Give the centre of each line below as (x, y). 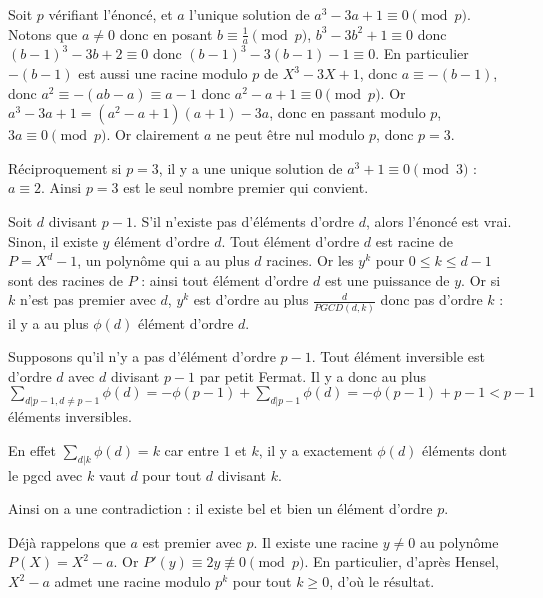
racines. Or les (310, 260)
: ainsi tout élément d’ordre (225, 279)
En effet (32, 449)
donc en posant (166, 33)
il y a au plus (48, 322)
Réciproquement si (65, 167)
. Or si (481, 279)
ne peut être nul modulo (290, 134)
